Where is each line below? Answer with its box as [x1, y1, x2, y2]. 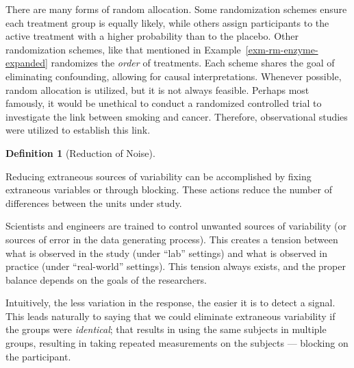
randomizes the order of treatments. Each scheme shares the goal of [51, 56, 335, 70]
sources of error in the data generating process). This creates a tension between [5, 232, 338, 246]
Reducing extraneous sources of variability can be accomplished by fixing [5, 169, 312, 183]
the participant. [5, 349, 71, 363]
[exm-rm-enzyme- [245, 42, 318, 56]
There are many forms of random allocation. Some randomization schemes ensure [5, 2, 347, 16]
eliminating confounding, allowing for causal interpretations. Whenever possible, [5, 69, 342, 83]
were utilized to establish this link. [5, 123, 151, 137]
